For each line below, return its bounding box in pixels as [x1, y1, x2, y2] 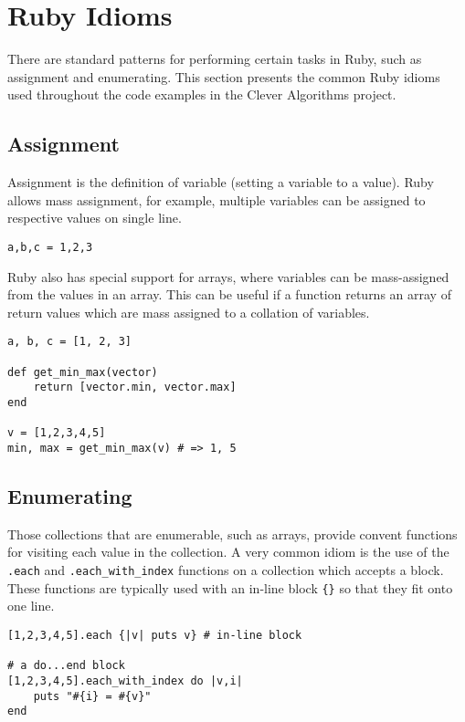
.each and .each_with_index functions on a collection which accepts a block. [7, 560, 444, 579]
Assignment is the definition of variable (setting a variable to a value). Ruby [7, 173, 434, 192]
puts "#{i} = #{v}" [33, 689, 152, 703]
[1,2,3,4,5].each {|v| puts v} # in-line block [7, 628, 302, 642]
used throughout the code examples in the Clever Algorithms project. [7, 85, 396, 104]
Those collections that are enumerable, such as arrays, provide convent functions [7, 524, 458, 543]
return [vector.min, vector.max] [33, 381, 237, 394]
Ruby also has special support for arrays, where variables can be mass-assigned [7, 267, 449, 286]
